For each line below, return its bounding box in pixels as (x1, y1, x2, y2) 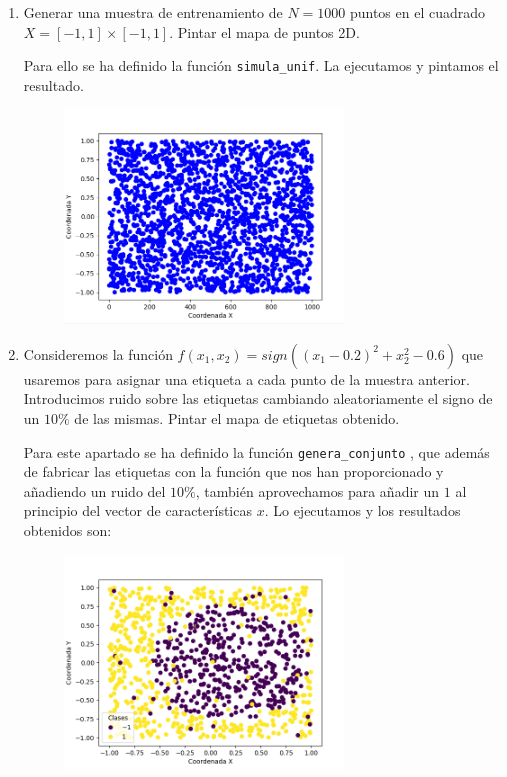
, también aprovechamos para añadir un (195, 480, 440, 501)
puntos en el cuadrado (349, 2, 486, 22)
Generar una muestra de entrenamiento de (23, 2, 283, 22)
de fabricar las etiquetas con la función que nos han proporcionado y (23, 461, 444, 482)
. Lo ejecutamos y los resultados (264, 500, 461, 521)
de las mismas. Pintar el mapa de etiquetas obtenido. (74, 408, 400, 429)
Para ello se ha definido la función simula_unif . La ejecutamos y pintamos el (23, 55, 499, 76)
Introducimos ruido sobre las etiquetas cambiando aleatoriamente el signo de (23, 388, 493, 409)
